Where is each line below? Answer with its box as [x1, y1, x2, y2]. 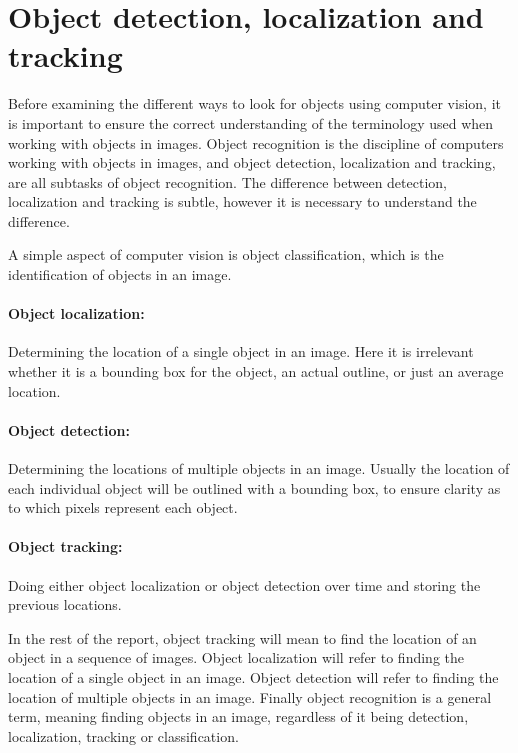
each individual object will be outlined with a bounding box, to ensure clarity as [8, 477, 501, 498]
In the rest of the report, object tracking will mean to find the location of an [8, 627, 477, 648]
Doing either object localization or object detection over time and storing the [8, 574, 481, 595]
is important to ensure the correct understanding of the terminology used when [8, 112, 494, 133]
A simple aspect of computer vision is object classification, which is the [8, 244, 444, 265]
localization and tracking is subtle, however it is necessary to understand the [8, 191, 477, 212]
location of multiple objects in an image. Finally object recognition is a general [8, 686, 492, 707]
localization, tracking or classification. [8, 725, 239, 746]
